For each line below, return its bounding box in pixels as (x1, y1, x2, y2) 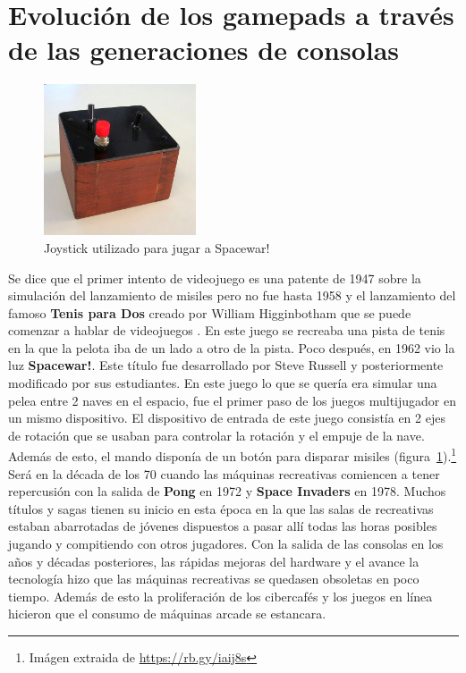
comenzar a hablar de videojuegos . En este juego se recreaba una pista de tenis (8, 321, 445, 340)
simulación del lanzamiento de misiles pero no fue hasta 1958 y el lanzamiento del (8, 286, 456, 305)
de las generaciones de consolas (8, 31, 400, 68)
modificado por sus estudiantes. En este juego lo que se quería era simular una (8, 374, 437, 392)
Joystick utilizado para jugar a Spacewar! (44, 238, 270, 257)
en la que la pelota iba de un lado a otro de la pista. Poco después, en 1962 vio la (8, 338, 455, 357)
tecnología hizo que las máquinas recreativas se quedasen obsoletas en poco (8, 569, 419, 588)
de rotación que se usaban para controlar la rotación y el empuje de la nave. (8, 425, 425, 444)
